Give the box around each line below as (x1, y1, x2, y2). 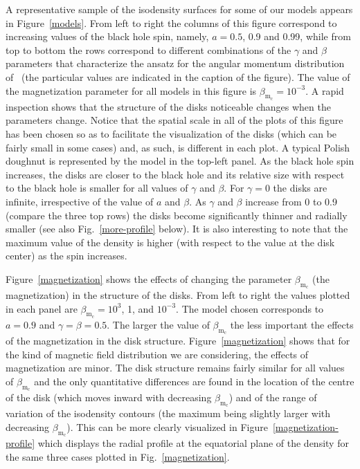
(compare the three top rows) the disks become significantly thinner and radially (6, 208, 348, 222)
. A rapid (305, 83, 344, 98)
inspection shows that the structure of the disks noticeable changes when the (6, 99, 331, 113)
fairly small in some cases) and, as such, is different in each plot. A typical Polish (6, 140, 350, 154)
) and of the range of (228, 390, 317, 405)
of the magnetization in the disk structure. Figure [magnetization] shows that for (6, 333, 350, 348)
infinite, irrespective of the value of (6, 194, 154, 208)
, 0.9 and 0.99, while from (242, 29, 351, 44)
